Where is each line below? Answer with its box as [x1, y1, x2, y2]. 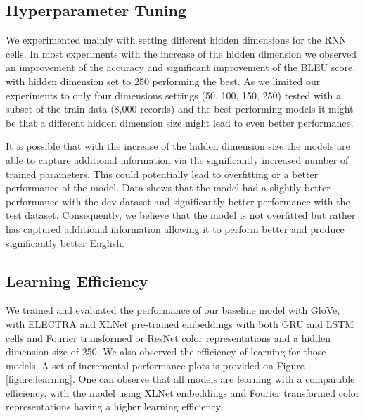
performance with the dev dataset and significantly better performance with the [6, 194, 350, 208]
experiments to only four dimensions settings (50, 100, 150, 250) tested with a [6, 87, 341, 102]
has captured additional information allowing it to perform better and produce [6, 221, 345, 236]
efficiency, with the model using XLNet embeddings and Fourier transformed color [6, 385, 360, 400]
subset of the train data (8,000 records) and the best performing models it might [6, 101, 354, 116]
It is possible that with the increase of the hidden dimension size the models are [6, 139, 350, 153]
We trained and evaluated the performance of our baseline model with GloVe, [6, 303, 340, 317]
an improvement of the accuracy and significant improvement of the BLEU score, [6, 60, 356, 75]
